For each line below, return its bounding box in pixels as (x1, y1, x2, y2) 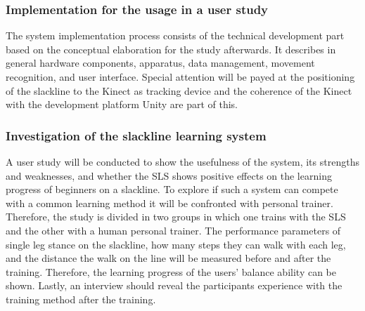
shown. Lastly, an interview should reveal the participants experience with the (6, 278, 342, 293)
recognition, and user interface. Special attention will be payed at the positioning (6, 70, 355, 84)
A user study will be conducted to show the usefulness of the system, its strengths (6, 154, 359, 168)
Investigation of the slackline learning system (6, 126, 267, 144)
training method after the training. (6, 291, 156, 306)
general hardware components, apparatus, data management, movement (6, 55, 315, 70)
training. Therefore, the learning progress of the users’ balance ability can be (6, 264, 336, 279)
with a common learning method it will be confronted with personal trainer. (6, 195, 333, 210)
